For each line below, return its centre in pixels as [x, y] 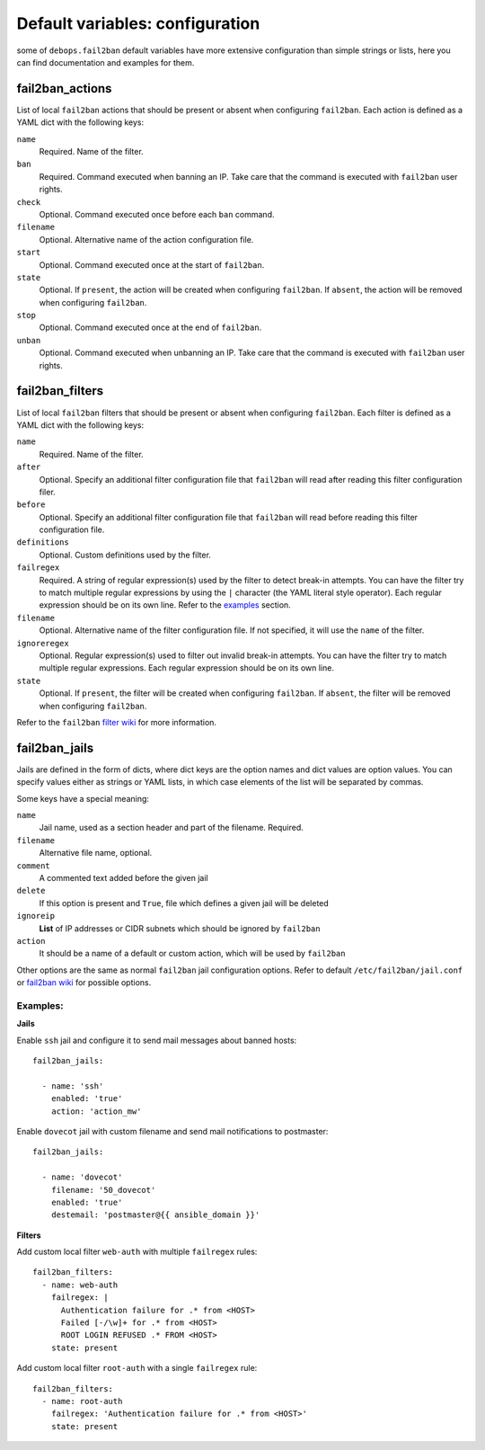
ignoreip [36, 916]
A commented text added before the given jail [123, 877]
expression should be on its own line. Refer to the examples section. [165, 605]
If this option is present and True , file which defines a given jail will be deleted [184, 903]
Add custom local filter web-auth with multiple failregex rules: [137, 1252]
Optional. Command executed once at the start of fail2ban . [152, 264]
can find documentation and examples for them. [106, 62]
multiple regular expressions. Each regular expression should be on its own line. [186, 668]
